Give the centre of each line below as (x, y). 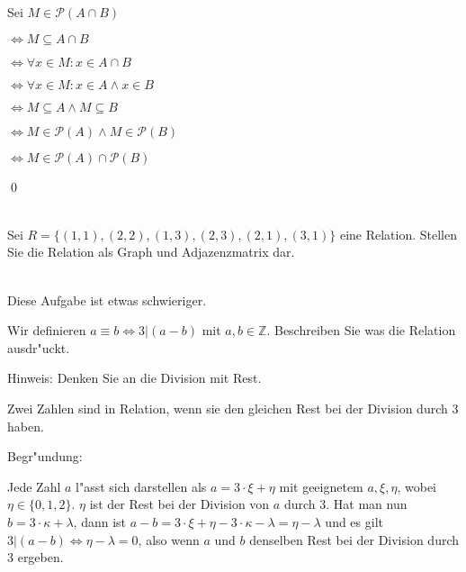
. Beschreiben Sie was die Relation (361, 330)
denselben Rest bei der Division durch (354, 539)
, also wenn (169, 539)
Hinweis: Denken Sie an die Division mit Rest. (134, 378)
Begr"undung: (45, 456)
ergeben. (40, 557)
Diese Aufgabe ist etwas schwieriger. (107, 300)
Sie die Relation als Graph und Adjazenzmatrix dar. (151, 252)
